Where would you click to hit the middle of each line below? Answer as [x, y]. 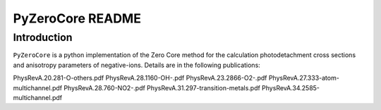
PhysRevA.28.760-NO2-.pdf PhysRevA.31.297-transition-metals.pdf [162, 87]
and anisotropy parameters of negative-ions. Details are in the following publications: [137, 65]
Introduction [43, 37]
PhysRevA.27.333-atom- [304, 78]
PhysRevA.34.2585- [291, 87]
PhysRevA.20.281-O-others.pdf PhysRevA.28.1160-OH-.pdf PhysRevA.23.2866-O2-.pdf [140, 78]
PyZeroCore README [77, 18]
